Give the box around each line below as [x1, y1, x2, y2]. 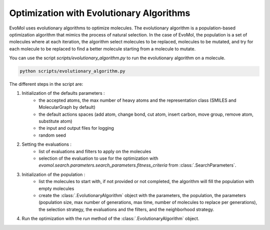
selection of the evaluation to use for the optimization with [38, 155, 158, 161]
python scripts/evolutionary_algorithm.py [19, 68, 125, 74]
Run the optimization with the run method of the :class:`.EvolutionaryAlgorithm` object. [21, 216, 199, 222]
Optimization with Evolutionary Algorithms [9, 7, 190, 18]
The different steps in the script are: [9, 81, 83, 87]
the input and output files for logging [38, 125, 114, 131]
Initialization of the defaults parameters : [21, 90, 105, 96]
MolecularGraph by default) [38, 104, 95, 110]
